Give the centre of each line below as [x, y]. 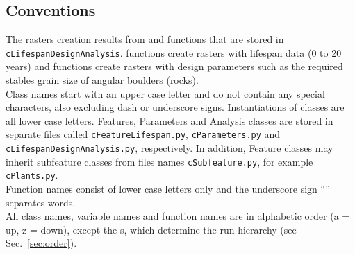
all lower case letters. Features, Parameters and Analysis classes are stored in [170, 120]
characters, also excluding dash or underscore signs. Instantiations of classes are [175, 107]
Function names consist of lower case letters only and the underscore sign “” [168, 189]
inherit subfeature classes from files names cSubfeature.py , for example [159, 161]
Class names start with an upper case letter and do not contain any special [165, 93]
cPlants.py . [32, 175]
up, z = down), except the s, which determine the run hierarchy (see [151, 229]
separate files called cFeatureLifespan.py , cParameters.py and [143, 134]
